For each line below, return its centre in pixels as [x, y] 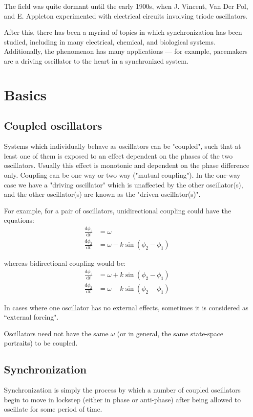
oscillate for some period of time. [53, 409]
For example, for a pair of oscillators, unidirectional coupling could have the [117, 210]
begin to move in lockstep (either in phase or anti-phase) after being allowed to [122, 399]
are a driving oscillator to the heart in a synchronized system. [96, 60]
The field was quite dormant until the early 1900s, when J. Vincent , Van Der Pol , [126, 6]
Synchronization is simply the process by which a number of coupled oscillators [122, 390]
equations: [19, 220]
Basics [25, 94]
